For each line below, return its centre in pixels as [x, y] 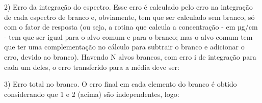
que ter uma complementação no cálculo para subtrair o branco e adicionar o [124, 47]
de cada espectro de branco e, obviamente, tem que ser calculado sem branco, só [129, 17]
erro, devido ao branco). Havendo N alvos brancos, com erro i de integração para [130, 56]
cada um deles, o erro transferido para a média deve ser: [92, 67]
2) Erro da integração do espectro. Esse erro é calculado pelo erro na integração [128, 7]
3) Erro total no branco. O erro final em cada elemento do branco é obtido [121, 84]
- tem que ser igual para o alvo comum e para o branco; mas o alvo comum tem [128, 36]
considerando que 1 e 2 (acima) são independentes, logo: [92, 94]
